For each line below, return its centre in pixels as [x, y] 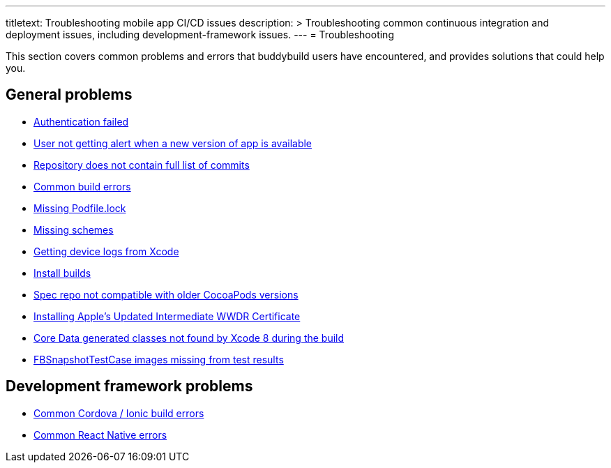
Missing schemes [74, 229]
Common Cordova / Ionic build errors [119, 413]
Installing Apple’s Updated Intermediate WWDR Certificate [167, 316]
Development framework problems [129, 386]
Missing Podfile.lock [80, 208]
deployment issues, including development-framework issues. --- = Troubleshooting [200, 35]
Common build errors [82, 186]
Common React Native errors [100, 435]
